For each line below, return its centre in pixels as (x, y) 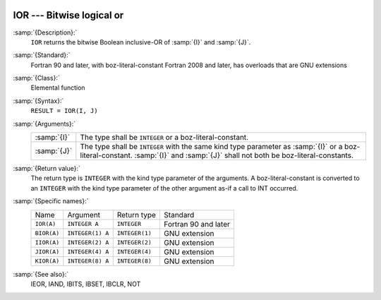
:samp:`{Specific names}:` (51, 201)
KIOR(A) (47, 261)
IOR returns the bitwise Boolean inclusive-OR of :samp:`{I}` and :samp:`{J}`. (141, 42)
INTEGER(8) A (88, 261)
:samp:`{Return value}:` (47, 169)
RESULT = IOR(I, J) (64, 111)
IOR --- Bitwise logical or (68, 15)
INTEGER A (83, 224)
